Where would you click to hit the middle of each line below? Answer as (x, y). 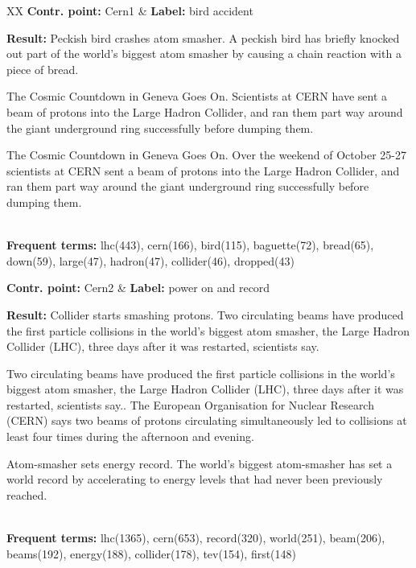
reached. (27, 494)
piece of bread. (43, 69)
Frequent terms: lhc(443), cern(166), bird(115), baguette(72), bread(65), (190, 245)
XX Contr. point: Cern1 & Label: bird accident (130, 10)
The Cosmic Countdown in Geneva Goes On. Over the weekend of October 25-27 (206, 155)
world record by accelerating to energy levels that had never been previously (195, 479)
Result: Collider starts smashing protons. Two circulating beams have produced (205, 314)
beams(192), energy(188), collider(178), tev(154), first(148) (152, 553)
